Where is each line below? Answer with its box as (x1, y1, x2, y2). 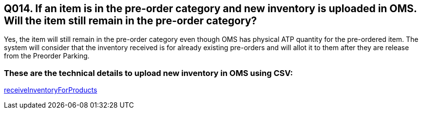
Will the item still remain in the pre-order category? (4, 15, 257, 27)
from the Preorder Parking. (4, 52, 90, 60)
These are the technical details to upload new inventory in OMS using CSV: (4, 68, 293, 78)
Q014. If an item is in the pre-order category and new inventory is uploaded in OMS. (4, 2, 417, 15)
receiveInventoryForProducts (4, 86, 97, 94)
